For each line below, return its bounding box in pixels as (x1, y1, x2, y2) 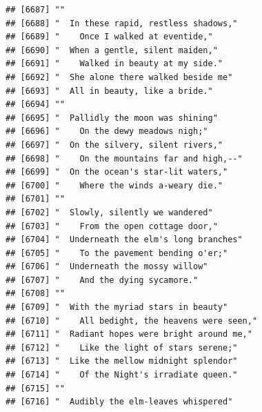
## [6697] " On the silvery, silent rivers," (6, 139, 223, 150)
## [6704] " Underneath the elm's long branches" (6, 235, 243, 245)
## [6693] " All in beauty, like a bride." (6, 86, 213, 96)
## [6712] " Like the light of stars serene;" (6, 342, 238, 353)
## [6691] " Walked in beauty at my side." (6, 59, 223, 69)
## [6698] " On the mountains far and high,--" (6, 153, 243, 164)
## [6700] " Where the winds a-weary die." (6, 180, 223, 190)
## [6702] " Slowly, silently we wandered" (6, 207, 213, 217)
